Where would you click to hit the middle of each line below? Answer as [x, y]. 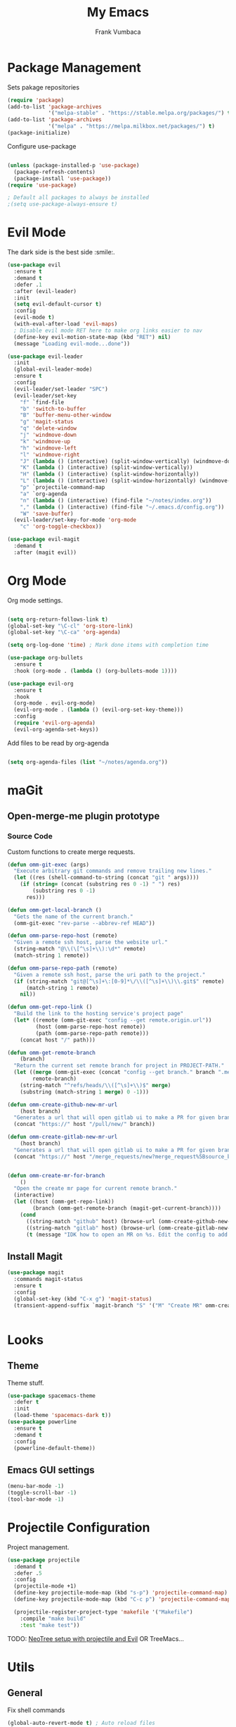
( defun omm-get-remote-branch [52, 1053]
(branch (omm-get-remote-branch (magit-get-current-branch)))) [127, 1208]
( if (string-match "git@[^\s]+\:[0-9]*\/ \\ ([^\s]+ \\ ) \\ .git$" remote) [119, 981]
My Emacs [118, 12]
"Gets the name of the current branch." [73, 917]
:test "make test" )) [50, 1625]
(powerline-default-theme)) [55, 1448]
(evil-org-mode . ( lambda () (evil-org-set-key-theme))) [99, 710]
